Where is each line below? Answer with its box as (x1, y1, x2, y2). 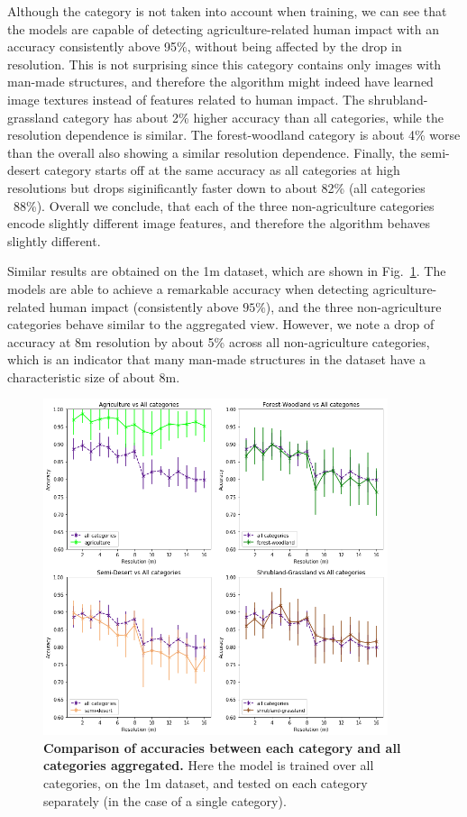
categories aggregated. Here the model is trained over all (43, 756, 374, 775)
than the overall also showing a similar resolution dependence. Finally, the (7, 142, 417, 161)
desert (7, 161, 41, 179)
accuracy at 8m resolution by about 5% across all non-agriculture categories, (7, 332, 430, 351)
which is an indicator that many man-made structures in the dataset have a (7, 350, 426, 369)
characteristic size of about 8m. (7, 367, 180, 386)
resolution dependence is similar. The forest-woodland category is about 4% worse (7, 125, 461, 144)
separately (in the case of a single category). (43, 791, 287, 810)
